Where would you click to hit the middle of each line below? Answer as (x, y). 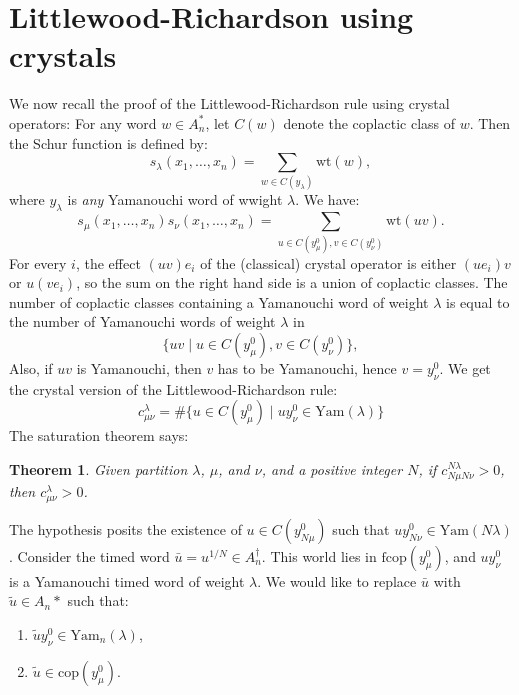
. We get (465, 367)
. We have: (327, 199)
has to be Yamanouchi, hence (307, 367)
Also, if (31, 367)
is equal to (478, 301)
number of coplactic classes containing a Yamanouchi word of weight (219, 301)
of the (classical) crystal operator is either (328, 262)
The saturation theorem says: (99, 435)
